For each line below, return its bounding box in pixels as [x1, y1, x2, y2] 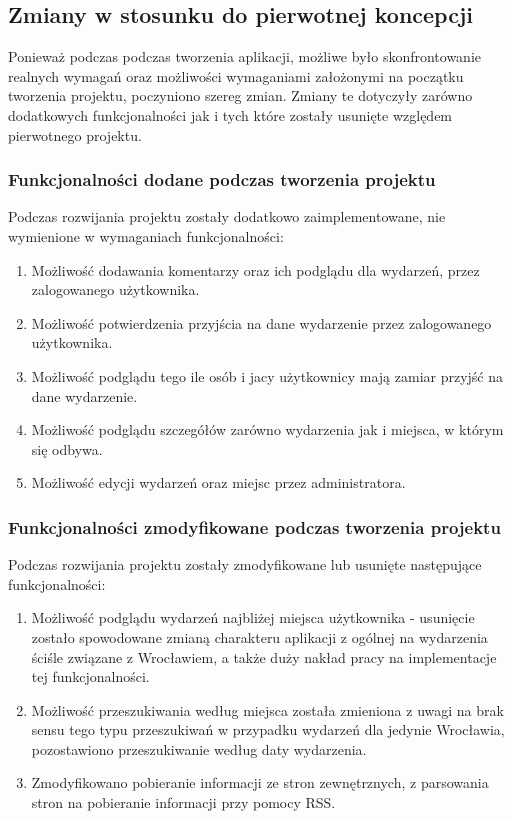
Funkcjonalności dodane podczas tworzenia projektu [8, 167, 436, 192]
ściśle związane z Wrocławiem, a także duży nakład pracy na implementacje [31, 646, 497, 667]
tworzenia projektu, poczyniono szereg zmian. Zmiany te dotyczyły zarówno [8, 85, 473, 106]
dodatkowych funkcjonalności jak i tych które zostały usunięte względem [8, 104, 453, 125]
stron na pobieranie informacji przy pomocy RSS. [31, 792, 336, 813]
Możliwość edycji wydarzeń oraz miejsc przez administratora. [31, 472, 406, 493]
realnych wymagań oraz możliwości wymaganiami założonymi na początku [8, 65, 464, 86]
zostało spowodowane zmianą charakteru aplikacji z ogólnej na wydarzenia [31, 626, 488, 647]
